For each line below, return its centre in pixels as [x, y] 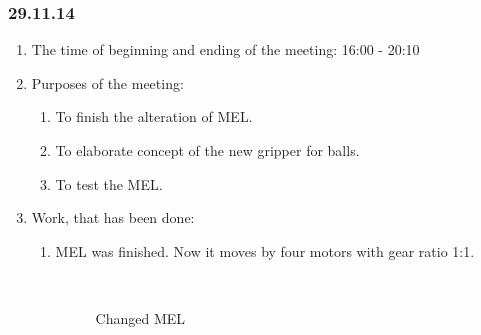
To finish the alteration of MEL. [154, 116]
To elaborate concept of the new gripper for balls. [207, 150]
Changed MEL [140, 317]
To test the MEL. [109, 183]
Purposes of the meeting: [107, 82]
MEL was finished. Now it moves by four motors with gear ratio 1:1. [265, 250]
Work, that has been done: [113, 217]
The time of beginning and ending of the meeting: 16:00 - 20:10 [225, 49]
